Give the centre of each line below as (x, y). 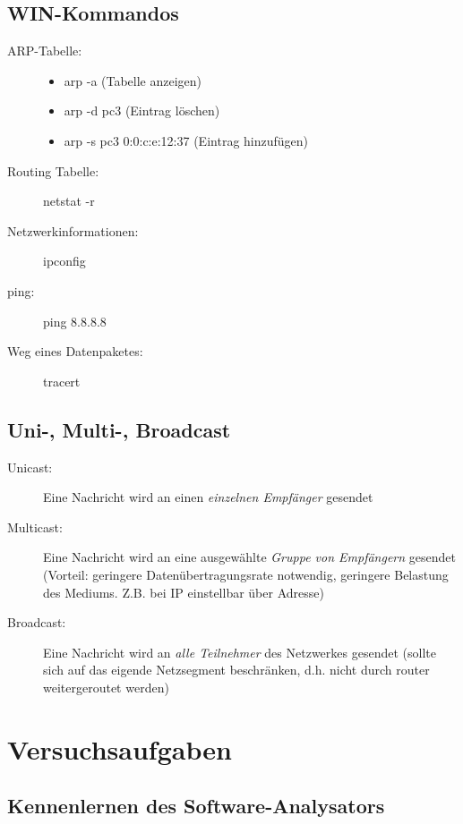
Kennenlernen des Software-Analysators (196, 806)
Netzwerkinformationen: (73, 230)
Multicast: (35, 527)
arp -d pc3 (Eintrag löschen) (142, 110)
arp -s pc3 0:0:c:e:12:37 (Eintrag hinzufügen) (186, 140)
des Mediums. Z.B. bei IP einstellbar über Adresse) (184, 592)
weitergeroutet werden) (106, 687)
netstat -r (69, 201)
